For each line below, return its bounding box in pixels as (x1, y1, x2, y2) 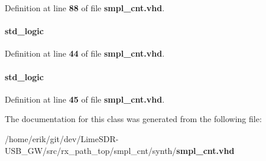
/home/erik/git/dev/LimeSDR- (5, 132, 119, 144)
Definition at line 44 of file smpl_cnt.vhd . (5, 47, 165, 60)
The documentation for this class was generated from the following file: (5, 113, 262, 125)
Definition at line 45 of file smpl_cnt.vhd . (5, 93, 165, 105)
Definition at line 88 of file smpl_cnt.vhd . (5, 2, 165, 14)
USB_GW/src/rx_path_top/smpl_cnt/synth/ (5, 144, 177, 156)
